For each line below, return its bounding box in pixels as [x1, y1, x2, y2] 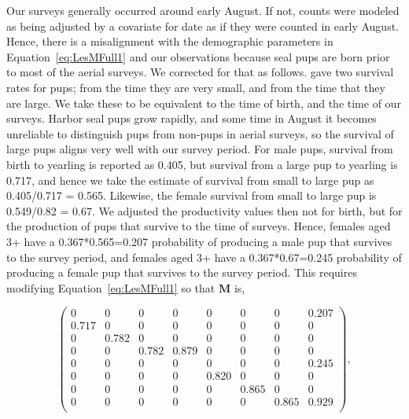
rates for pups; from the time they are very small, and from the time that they [6, 79, 385, 95]
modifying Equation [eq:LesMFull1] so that [6, 279, 216, 296]
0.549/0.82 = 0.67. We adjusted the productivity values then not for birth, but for [6, 202, 403, 219]
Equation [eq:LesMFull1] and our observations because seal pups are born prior [6, 48, 390, 64]
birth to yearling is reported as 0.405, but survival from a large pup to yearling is [6, 156, 398, 172]
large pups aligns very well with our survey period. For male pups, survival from [6, 141, 393, 157]
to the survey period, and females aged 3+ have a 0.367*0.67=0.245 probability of [6, 248, 402, 265]
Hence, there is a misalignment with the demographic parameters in [6, 33, 333, 50]
